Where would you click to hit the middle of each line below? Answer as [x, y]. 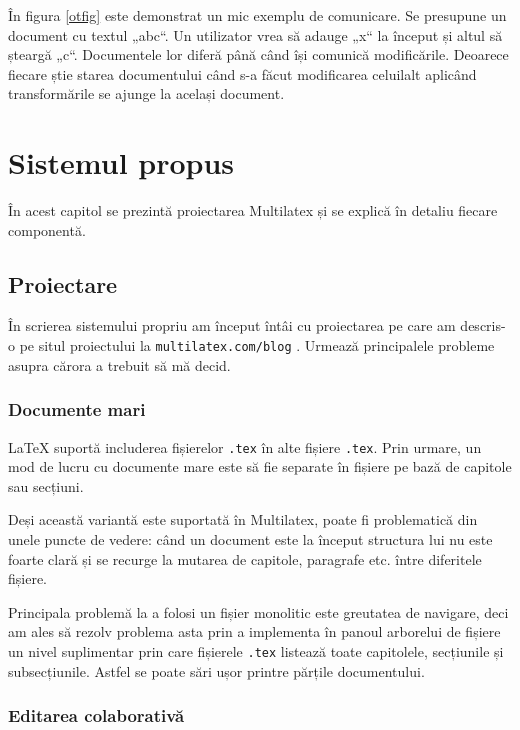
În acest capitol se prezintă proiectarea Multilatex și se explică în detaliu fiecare [253, 210]
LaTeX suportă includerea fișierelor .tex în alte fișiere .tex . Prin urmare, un [245, 446]
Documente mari [77, 409]
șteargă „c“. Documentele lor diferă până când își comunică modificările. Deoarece [258, 54]
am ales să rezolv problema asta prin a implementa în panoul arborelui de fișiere [254, 631]
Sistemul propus [121, 162]
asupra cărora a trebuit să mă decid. [119, 364]
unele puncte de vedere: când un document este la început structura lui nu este [250, 538]
